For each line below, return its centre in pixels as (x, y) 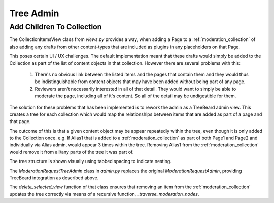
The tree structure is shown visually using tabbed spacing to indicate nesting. (91, 161)
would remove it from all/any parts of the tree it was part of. (72, 152)
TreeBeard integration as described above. (54, 178)
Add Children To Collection (56, 27)
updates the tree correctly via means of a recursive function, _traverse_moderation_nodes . (104, 194)
